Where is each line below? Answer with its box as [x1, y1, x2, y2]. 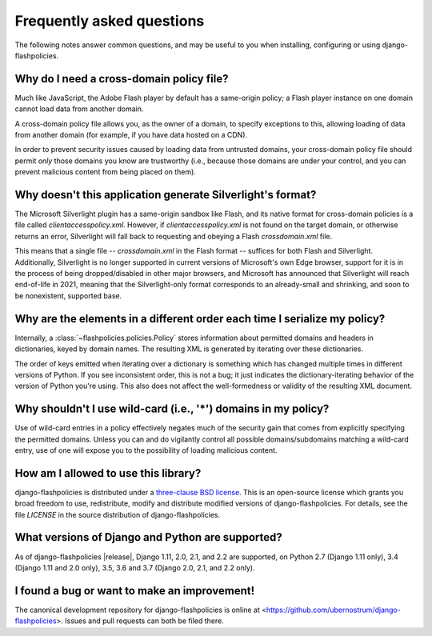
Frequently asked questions [14, 12, 205, 30]
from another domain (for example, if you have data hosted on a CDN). [14, 130, 248, 140]
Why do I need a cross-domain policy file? [14, 72, 229, 86]
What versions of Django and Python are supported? [14, 530, 283, 544]
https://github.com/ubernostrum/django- [266, 605, 402, 614]
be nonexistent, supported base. [14, 290, 122, 300]
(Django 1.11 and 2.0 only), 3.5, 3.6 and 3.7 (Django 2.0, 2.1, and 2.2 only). [14, 562, 255, 572]
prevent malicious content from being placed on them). [14, 167, 196, 177]
